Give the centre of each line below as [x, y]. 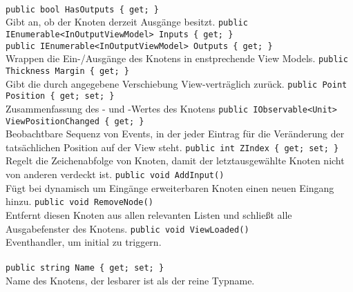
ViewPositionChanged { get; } [75, 121]
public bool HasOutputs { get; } [82, 9]
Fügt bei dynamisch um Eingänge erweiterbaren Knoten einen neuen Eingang [170, 187]
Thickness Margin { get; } [67, 71]
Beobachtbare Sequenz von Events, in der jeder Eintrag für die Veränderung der [175, 134]
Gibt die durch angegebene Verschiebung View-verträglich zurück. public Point [176, 83]
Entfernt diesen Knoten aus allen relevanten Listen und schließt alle [149, 214]
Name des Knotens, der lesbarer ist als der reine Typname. [130, 280]
